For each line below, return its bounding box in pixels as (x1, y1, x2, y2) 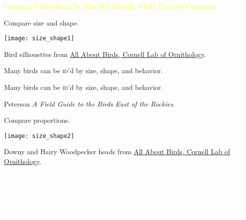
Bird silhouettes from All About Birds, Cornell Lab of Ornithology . (4, 49, 206, 59)
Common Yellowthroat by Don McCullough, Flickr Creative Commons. (4, 1, 219, 11)
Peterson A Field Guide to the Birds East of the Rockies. (4, 98, 175, 109)
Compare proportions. (4, 115, 70, 125)
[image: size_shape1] (4, 35, 75, 42)
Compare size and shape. (4, 17, 79, 27)
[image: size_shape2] (4, 132, 75, 139)
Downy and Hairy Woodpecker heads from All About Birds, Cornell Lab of (4, 146, 230, 157)
